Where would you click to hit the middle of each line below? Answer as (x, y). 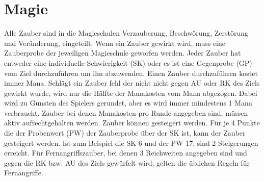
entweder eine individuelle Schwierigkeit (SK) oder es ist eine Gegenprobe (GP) (128, 62)
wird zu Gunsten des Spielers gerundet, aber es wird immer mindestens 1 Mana (128, 103)
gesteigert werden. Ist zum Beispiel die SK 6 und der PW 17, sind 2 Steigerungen (131, 143)
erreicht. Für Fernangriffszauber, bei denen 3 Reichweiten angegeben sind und (126, 153)
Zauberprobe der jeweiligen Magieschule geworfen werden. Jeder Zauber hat (123, 53)
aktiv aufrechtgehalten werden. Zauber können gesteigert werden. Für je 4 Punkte (132, 123)
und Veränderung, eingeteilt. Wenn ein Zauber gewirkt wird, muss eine (115, 43)
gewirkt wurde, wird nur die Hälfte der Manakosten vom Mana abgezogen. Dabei (131, 93)
